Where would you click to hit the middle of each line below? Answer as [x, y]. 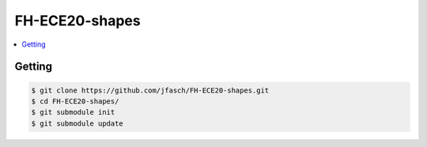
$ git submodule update [77, 123]
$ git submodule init [73, 112]
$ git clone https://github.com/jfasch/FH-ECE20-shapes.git [150, 90]
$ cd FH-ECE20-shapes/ [75, 101]
